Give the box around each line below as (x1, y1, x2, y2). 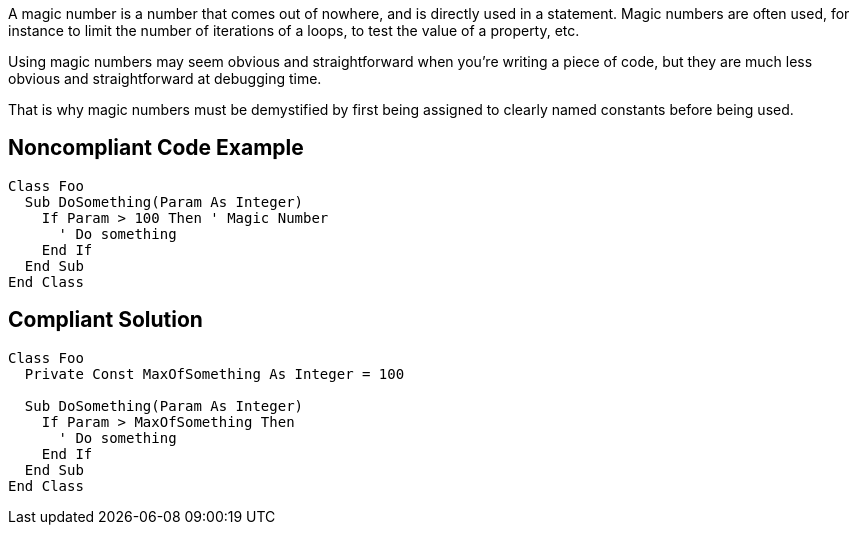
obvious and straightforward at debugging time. (8, 70, 322, 87)
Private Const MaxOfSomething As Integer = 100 (24, 365, 405, 382)
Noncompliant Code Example (8, 135, 304, 161)
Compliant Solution (8, 307, 203, 333)
